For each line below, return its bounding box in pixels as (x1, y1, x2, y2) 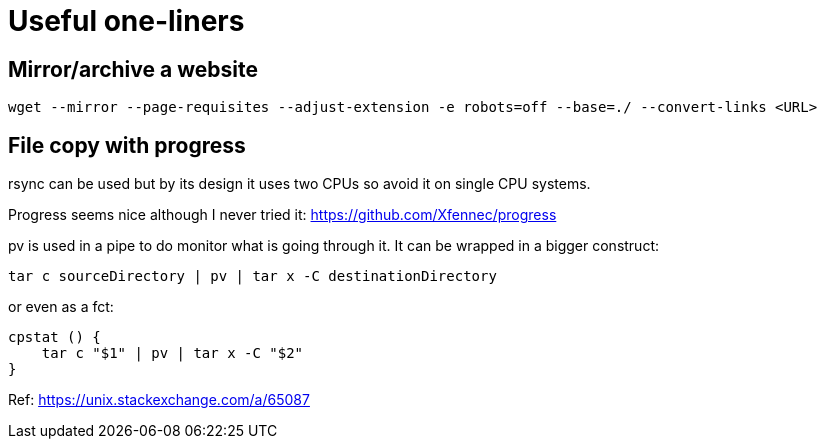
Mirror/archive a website (8, 56, 258, 82)
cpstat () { (8, 329, 101, 346)
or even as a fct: (8, 298, 114, 316)
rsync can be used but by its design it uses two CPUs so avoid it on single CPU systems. (8, 175, 591, 193)
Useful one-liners (8, 4, 245, 38)
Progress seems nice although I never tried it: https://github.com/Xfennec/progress (8, 206, 557, 224)
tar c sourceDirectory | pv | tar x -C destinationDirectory (8, 268, 497, 285)
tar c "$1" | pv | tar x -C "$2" (41, 345, 304, 362)
